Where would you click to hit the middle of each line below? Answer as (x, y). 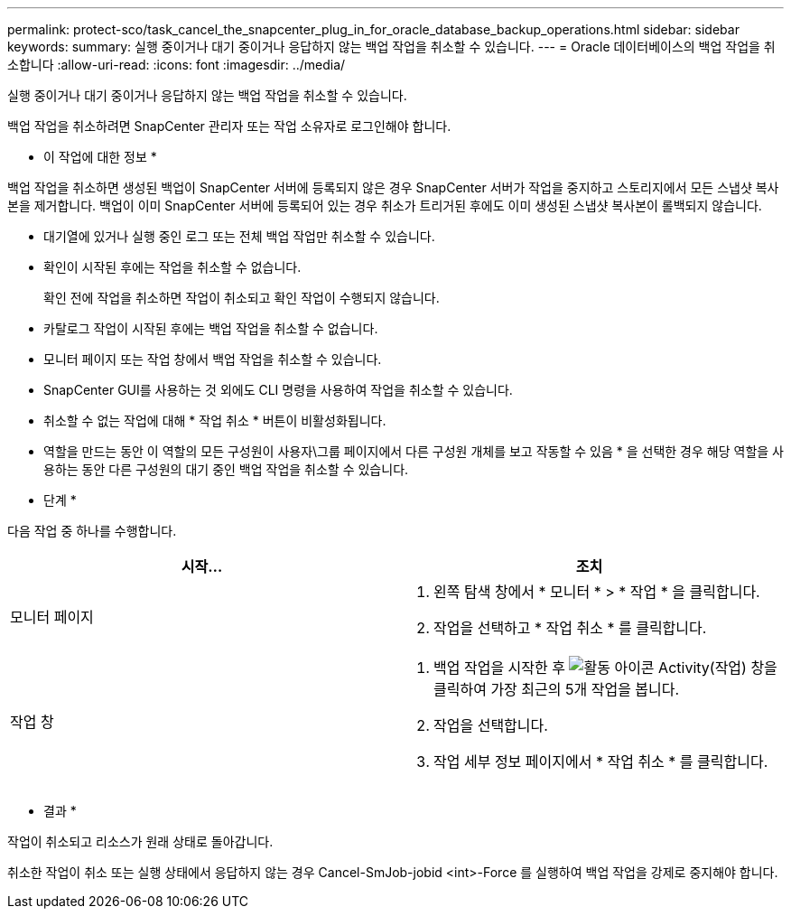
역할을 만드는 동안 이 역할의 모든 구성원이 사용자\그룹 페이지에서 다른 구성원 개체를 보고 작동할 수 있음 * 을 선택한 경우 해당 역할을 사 (414, 451)
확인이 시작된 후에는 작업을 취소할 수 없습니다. (172, 267)
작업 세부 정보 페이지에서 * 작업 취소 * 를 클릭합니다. (601, 762)
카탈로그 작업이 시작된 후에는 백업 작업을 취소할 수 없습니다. (211, 328)
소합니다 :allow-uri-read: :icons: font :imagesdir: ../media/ (177, 65)
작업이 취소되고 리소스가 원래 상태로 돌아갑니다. (140, 841)
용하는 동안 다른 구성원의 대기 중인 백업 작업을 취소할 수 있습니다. (226, 469)
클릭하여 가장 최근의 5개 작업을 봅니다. (557, 689)
